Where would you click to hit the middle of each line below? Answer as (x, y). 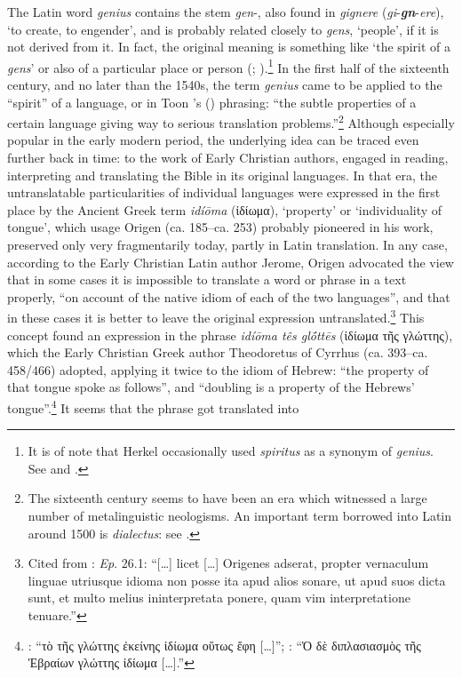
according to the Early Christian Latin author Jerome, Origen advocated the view (231, 262)
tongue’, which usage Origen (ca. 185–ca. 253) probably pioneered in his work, (220, 227)
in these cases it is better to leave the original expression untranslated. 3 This (216, 316)
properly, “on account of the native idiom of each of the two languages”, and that (229, 296)
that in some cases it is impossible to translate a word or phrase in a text (207, 279)
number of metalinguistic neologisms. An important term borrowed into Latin (240, 516)
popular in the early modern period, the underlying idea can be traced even (213, 140)
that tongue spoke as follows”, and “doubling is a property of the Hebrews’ (211, 387)
